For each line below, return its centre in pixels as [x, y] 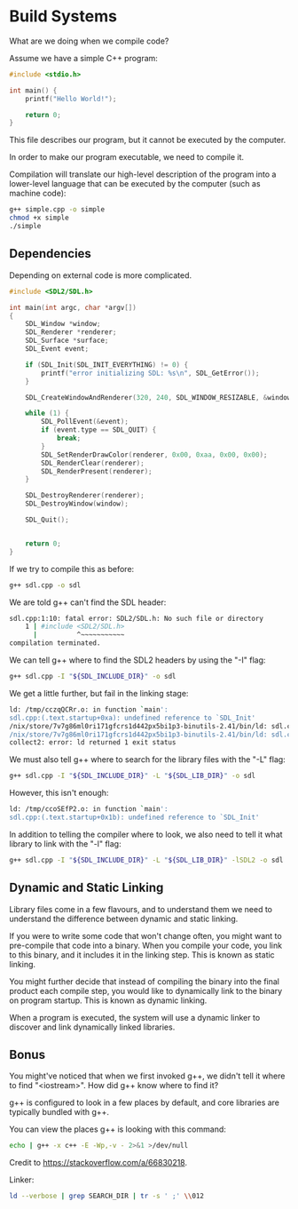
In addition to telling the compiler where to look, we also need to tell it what [146, 834]
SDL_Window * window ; [63, 324]
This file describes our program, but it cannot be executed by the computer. [148, 140]
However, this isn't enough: [59, 793]
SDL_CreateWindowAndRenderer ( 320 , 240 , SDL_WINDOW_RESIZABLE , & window [158, 397]
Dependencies [50, 254]
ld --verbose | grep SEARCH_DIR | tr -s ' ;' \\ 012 [106, 1197]
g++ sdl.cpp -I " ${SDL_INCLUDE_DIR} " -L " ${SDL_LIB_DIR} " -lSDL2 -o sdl [146, 860]
